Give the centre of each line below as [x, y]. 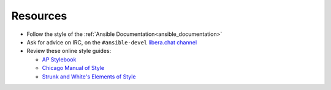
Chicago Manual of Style [73, 68]
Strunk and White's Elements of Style [89, 77]
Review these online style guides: [69, 51]
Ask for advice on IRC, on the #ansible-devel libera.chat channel [112, 42]
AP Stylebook [59, 59]
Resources [39, 16]
